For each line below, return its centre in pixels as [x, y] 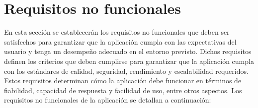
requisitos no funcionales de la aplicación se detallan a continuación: [108, 100]
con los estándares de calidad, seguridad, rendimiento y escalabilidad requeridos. [126, 71]
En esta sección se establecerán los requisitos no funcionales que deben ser [117, 32]
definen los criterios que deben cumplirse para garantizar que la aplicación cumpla [129, 61]
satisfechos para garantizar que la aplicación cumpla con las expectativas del [120, 41]
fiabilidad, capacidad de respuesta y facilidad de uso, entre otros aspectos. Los [123, 90]
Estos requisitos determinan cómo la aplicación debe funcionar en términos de [123, 81]
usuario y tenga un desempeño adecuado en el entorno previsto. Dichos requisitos [128, 51]
